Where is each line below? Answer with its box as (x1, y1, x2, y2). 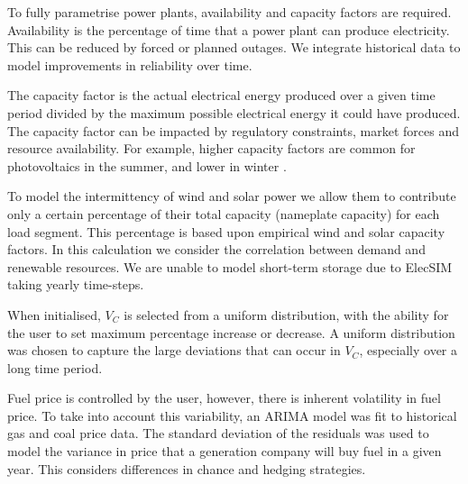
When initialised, (7, 305, 101, 324)
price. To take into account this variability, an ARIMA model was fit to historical (7, 406, 457, 425)
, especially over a (359, 341, 458, 360)
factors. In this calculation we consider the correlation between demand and (7, 240, 426, 259)
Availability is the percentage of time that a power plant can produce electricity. (7, 20, 450, 39)
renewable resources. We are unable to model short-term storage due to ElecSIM (7, 257, 453, 276)
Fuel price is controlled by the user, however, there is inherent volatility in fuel (7, 388, 441, 407)
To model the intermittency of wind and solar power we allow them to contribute (7, 187, 456, 205)
